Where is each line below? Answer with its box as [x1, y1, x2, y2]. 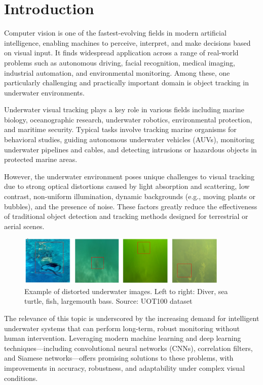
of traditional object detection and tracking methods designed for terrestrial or [4, 211, 248, 221]
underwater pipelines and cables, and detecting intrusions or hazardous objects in [4, 144, 257, 154]
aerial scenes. [4, 220, 45, 231]
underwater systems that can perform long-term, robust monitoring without [4, 323, 240, 333]
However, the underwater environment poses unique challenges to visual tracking [4, 171, 254, 181]
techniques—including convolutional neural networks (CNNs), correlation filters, [4, 342, 253, 353]
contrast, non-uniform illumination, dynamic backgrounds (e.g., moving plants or [4, 191, 255, 202]
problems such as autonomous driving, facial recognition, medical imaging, [4, 57, 235, 68]
